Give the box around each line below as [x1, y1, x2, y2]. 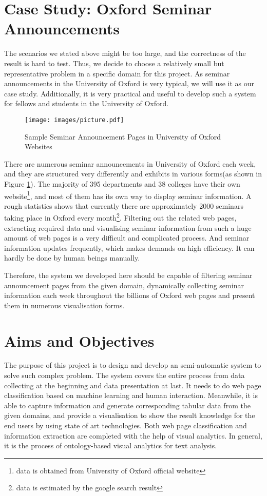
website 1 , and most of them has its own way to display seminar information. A [4, 189, 252, 201]
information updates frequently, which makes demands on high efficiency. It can [4, 242, 255, 253]
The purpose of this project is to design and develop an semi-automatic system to [4, 360, 261, 370]
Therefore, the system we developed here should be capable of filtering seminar [4, 269, 253, 280]
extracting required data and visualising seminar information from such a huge [4, 222, 252, 233]
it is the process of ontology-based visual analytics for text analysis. [4, 440, 217, 451]
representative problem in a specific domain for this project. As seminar [4, 68, 230, 78]
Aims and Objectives [4, 330, 155, 351]
